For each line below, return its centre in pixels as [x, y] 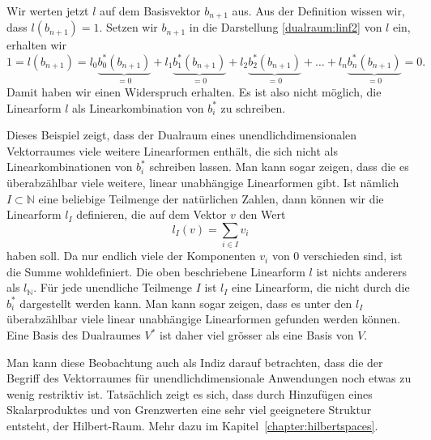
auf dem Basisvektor [150, 11]
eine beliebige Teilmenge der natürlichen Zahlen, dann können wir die [211, 198]
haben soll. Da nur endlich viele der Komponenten [131, 256]
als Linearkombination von [138, 107]
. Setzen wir [128, 27]
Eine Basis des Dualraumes [74, 335]
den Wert [262, 214]
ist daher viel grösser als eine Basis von [256, 335]
